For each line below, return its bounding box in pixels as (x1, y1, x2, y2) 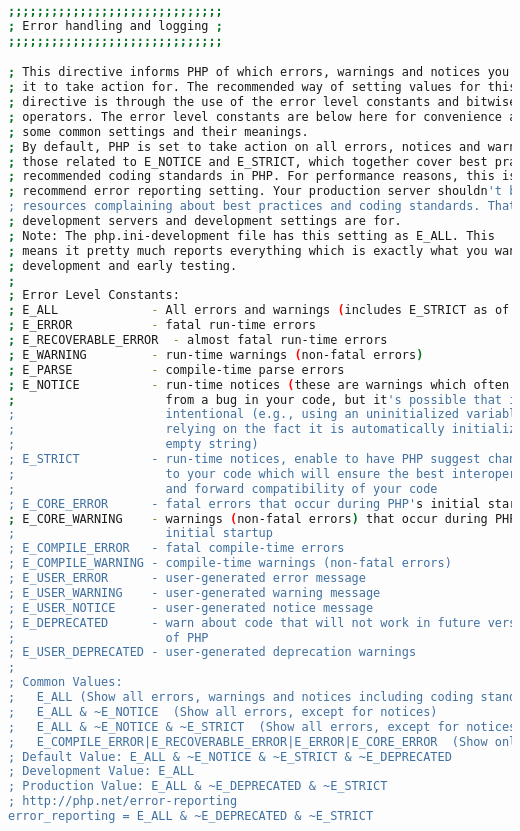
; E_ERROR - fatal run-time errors (8, 318, 316, 333)
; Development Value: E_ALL (8, 764, 195, 779)
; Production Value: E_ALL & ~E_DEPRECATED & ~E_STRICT (8, 779, 388, 794)
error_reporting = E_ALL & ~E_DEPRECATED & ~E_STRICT (8, 809, 374, 824)
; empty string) (8, 437, 259, 452)
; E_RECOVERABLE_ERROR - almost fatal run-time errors (8, 333, 388, 348)
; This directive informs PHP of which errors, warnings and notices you (8, 65, 510, 80)
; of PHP (8, 630, 209, 645)
